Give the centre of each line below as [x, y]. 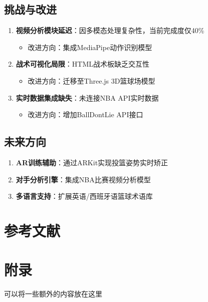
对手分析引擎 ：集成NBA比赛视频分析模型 [83, 179]
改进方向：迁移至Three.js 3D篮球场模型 [91, 80]
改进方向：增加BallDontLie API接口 [85, 114]
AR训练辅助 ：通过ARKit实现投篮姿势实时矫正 [92, 162]
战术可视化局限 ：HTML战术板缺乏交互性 [82, 64]
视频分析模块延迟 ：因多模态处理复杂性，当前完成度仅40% [110, 30]
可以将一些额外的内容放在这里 [53, 294]
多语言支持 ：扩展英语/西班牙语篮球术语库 [84, 196]
